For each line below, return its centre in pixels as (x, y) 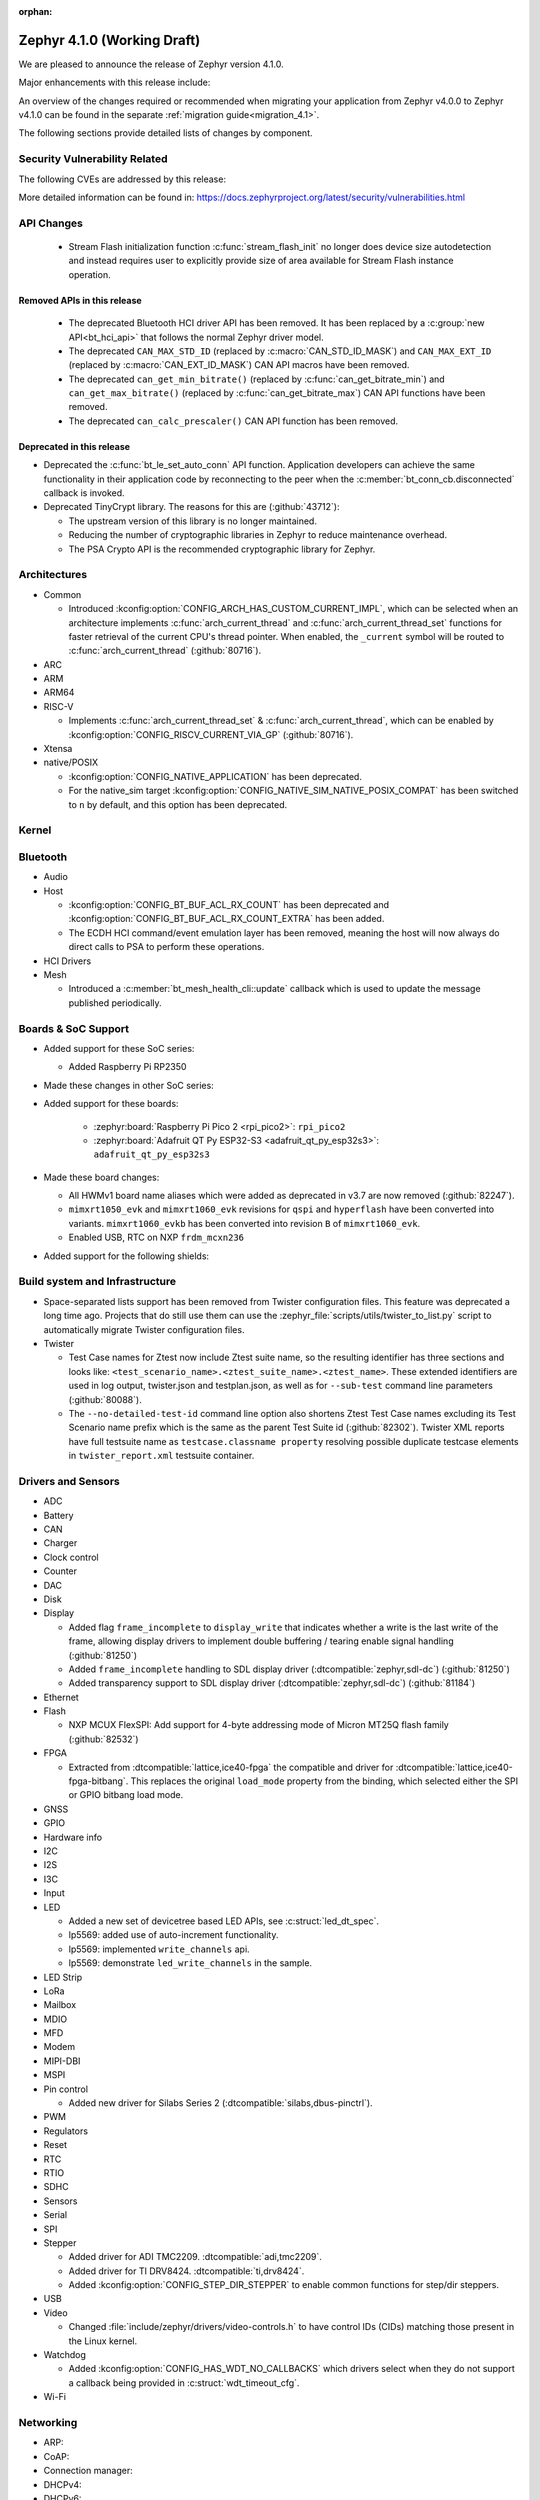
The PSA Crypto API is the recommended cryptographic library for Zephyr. (222, 549)
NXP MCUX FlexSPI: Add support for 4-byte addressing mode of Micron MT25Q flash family (258, 1725)
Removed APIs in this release (80, 300)
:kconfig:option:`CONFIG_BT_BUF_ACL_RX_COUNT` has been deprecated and (229, 905)
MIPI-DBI (62, 2061)
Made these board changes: (101, 1177)
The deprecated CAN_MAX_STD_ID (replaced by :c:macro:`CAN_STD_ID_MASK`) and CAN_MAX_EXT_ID (280, 351)
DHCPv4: (62, 2484)
